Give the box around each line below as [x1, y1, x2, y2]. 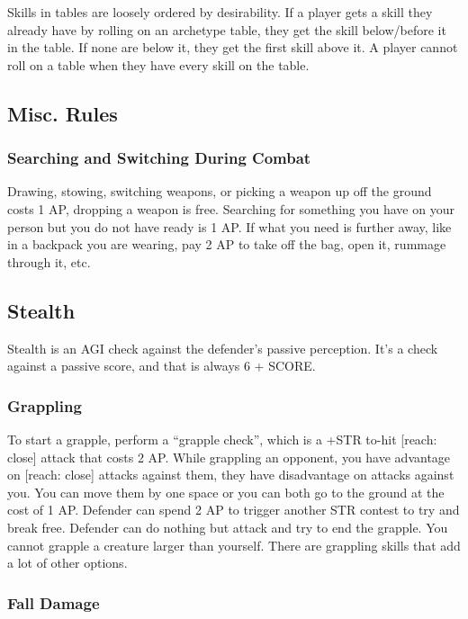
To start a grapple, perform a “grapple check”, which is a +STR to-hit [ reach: [7, 429, 437, 448]
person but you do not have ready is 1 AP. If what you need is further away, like [7, 217, 452, 236]
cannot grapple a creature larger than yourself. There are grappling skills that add [7, 535, 461, 554]
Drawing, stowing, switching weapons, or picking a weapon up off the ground [7, 182, 432, 201]
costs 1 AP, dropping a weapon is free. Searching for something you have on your [7, 199, 454, 218]
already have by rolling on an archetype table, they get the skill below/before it [7, 20, 446, 39]
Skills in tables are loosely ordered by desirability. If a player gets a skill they [7, 3, 433, 21]
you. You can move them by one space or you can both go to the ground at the [7, 482, 445, 501]
